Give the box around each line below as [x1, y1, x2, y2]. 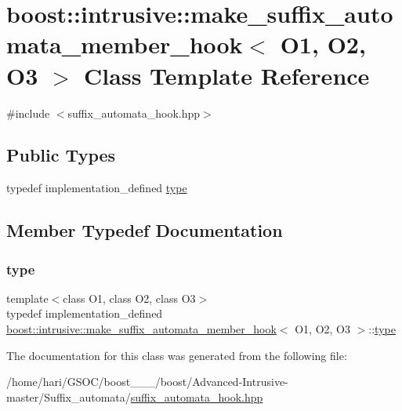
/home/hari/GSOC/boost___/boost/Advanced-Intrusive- [6, 373, 288, 390]
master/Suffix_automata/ [6, 388, 131, 405]
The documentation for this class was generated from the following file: [6, 347, 347, 363]
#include [6, 104, 50, 121]
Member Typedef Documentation [6, 218, 283, 242]
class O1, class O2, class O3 [63, 289, 196, 306]
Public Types [6, 143, 116, 167]
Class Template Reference [84, 59, 370, 91]
